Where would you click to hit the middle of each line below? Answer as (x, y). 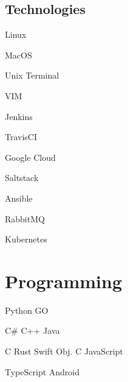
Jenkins (19, 116)
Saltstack (22, 178)
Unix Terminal (32, 75)
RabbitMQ (25, 218)
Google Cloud (30, 157)
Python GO (27, 310)
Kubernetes (26, 239)
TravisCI (21, 137)
